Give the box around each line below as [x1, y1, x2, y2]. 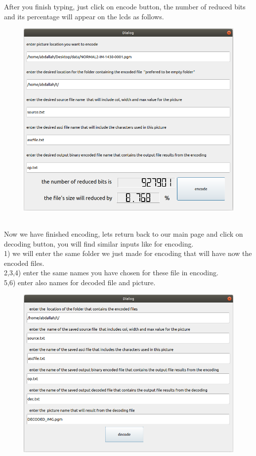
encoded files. [4, 257, 44, 268]
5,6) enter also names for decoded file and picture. [4, 277, 156, 287]
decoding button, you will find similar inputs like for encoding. [4, 238, 194, 249]
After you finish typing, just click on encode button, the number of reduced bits [4, 1, 246, 11]
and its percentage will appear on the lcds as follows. [4, 11, 164, 21]
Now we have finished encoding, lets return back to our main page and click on [4, 229, 243, 239]
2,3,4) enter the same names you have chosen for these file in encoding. [4, 267, 218, 278]
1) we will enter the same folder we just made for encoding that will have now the [4, 248, 252, 258]
